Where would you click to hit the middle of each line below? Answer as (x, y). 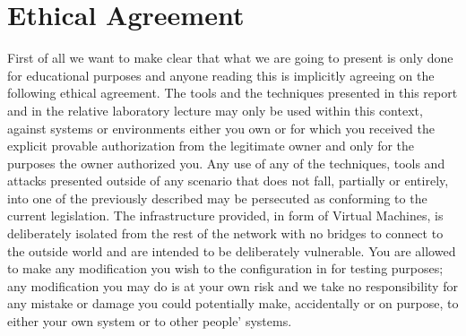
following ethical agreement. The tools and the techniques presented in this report (233, 93)
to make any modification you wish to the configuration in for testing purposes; (225, 268)
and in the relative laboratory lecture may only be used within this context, (215, 110)
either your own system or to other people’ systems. (150, 321)
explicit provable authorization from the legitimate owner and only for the (211, 146)
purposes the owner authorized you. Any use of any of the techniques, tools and (226, 163)
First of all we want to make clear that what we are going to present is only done (230, 58)
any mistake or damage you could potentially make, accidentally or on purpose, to (233, 303)
